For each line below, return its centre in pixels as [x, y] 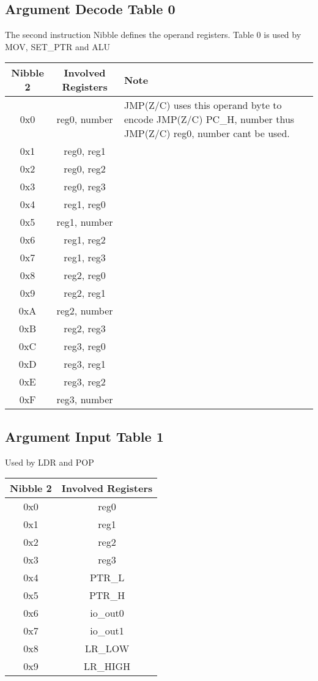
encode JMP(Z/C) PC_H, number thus [209, 119]
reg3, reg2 [85, 382]
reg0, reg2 [85, 169]
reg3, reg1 [85, 364]
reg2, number [85, 311]
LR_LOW [107, 649]
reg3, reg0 [85, 346]
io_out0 [107, 613]
